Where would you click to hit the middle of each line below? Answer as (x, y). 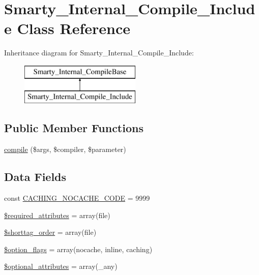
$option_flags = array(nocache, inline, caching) (78, 249)
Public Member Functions (74, 128)
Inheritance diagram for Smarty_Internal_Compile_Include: (99, 53)
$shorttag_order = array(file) (50, 232)
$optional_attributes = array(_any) (61, 266)
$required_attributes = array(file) (57, 215)
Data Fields (35, 177)
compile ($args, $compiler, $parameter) (65, 149)
